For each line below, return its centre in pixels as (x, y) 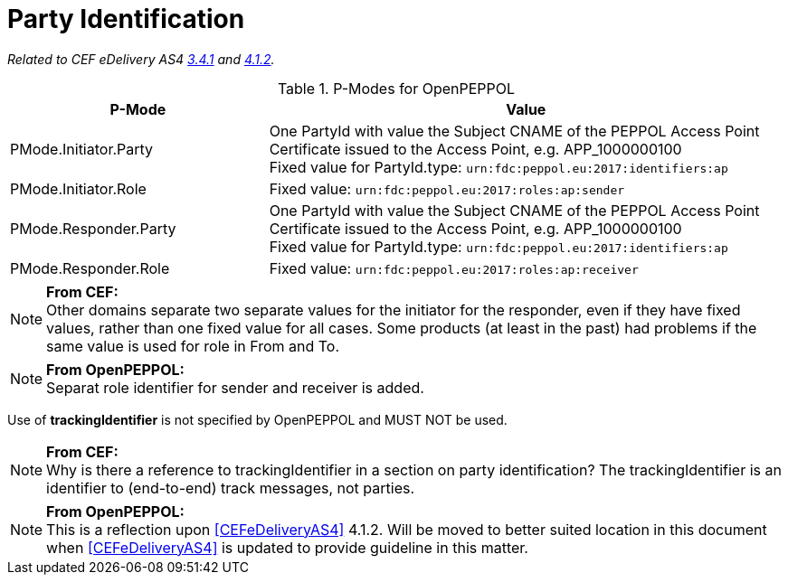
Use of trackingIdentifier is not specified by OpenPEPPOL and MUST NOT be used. (257, 419)
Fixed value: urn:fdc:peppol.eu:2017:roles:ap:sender (447, 188)
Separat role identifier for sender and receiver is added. (235, 387)
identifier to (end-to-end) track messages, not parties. (231, 488)
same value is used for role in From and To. (193, 346)
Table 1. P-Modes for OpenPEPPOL (396, 88)
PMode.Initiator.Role (78, 188)
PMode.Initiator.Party (82, 149)
